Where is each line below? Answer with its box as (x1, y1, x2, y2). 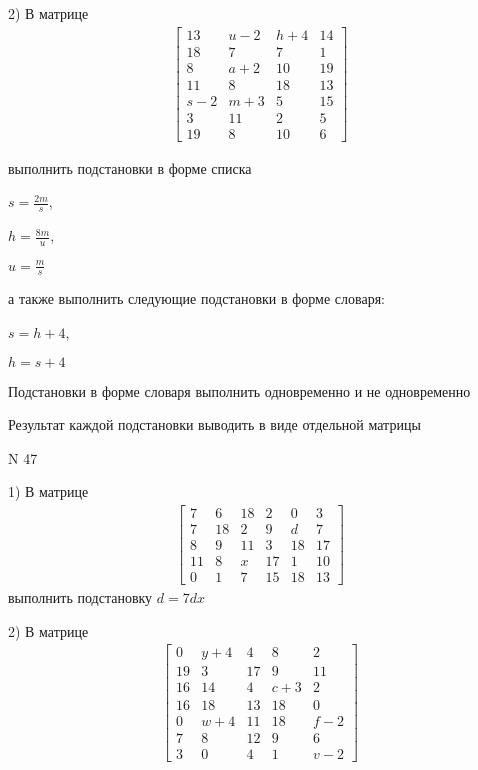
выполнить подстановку (8, 587, 153, 608)
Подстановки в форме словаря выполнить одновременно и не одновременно (8, 380, 471, 401)
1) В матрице (8, 481, 89, 502)
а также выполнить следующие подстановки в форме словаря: (8, 288, 385, 309)
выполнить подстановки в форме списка (8, 157, 252, 178)
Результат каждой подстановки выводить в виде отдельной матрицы (8, 414, 421, 435)
